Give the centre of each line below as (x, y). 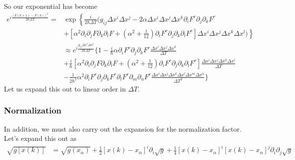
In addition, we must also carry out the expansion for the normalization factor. (123, 128)
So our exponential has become (51, 6)
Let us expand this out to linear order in (65, 88)
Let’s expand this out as (40, 138)
